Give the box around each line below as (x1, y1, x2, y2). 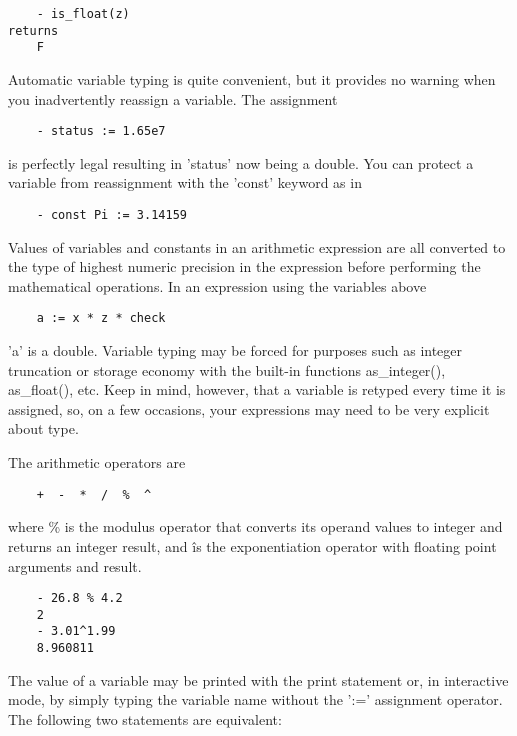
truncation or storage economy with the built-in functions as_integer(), (8, 359, 446, 380)
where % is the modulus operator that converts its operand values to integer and (8, 516, 503, 537)
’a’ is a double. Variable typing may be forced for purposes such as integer (8, 340, 463, 361)
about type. (8, 418, 79, 439)
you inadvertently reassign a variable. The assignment (8, 88, 338, 109)
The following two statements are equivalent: (8, 708, 282, 729)
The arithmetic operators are (8, 452, 186, 473)
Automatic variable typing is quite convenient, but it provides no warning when (8, 68, 496, 89)
